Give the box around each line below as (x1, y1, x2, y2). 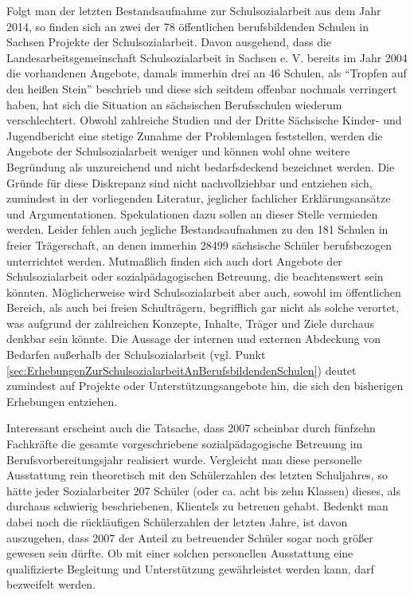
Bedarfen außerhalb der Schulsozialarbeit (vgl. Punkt (6, 346, 266, 363)
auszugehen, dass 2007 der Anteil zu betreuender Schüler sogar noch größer (6, 529, 373, 546)
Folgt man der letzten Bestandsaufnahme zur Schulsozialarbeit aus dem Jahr (6, 2, 381, 18)
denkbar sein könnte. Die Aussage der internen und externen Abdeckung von (6, 330, 381, 347)
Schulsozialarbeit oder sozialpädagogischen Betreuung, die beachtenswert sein (6, 268, 384, 285)
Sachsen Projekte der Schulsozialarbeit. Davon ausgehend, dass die (6, 33, 332, 50)
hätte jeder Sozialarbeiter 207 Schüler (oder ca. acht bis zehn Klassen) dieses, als (6, 482, 400, 498)
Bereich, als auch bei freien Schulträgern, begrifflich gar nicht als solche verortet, (6, 299, 400, 316)
